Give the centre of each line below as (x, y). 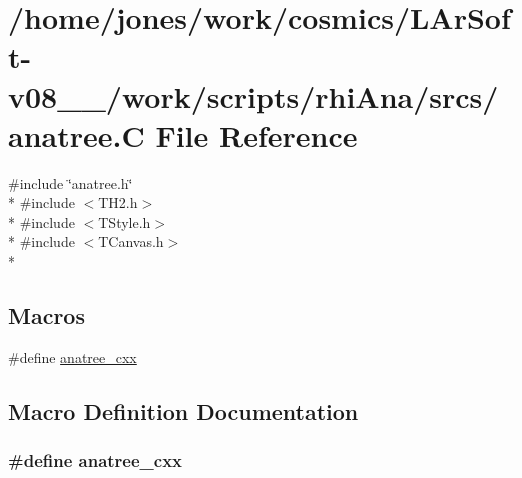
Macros (46, 315)
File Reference (256, 134)
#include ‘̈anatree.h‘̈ (70, 182)
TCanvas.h (131, 241)
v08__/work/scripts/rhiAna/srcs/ (253, 95)
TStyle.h (124, 221)
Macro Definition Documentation (183, 410)
